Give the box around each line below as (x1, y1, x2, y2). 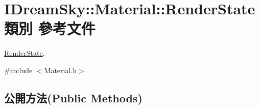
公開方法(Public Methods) (4, 90, 143, 105)
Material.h (44, 64, 77, 75)
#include (4, 64, 33, 75)
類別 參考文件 (4, 18, 96, 39)
